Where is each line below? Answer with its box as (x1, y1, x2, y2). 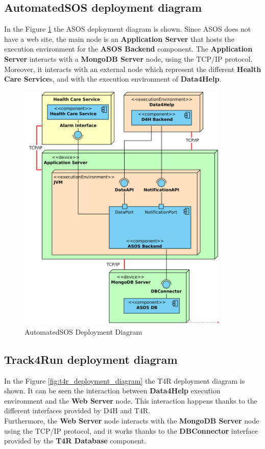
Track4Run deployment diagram (4, 351, 178, 367)
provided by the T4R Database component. (4, 435, 147, 446)
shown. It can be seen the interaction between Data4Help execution (4, 385, 221, 396)
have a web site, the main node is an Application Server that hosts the (4, 33, 234, 44)
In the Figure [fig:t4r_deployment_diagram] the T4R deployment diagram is (4, 375, 245, 386)
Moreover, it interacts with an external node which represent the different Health (4, 63, 261, 74)
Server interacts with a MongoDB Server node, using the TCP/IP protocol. (4, 53, 253, 64)
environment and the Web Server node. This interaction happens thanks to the (4, 395, 257, 406)
